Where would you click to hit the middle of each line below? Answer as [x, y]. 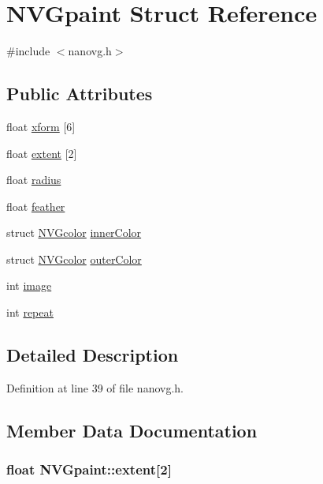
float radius [34, 180]
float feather [36, 206]
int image [29, 285]
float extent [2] [42, 153]
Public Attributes [80, 94]
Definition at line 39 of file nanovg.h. [95, 387]
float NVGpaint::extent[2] [89, 469]
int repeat [30, 312]
